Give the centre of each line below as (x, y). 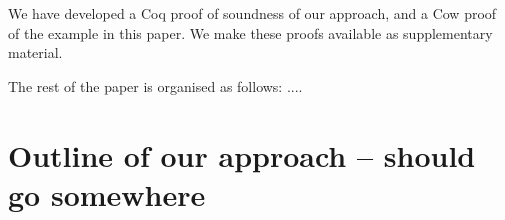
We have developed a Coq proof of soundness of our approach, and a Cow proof (252, 13)
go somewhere (107, 193)
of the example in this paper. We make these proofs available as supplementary (250, 32)
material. (35, 52)
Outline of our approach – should (242, 154)
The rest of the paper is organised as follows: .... (155, 85)
